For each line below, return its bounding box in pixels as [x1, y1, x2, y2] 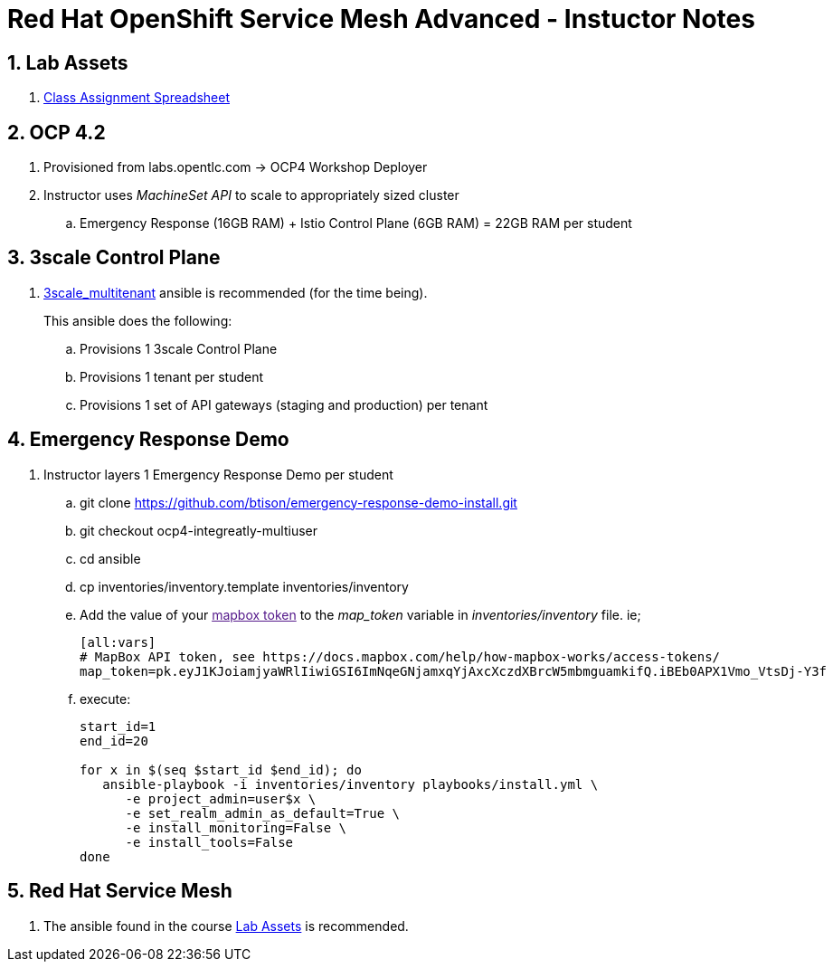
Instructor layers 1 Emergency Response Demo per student [43, 466, 393, 482]
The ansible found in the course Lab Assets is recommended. [43, 917, 409, 934]
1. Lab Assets [7, 51, 128, 74]
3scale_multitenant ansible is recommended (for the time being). [43, 284, 428, 300]
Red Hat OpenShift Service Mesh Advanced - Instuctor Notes [7, 4, 755, 34]
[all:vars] [80, 634, 156, 650]
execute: [80, 690, 131, 707]
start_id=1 [80, 718, 156, 734]
